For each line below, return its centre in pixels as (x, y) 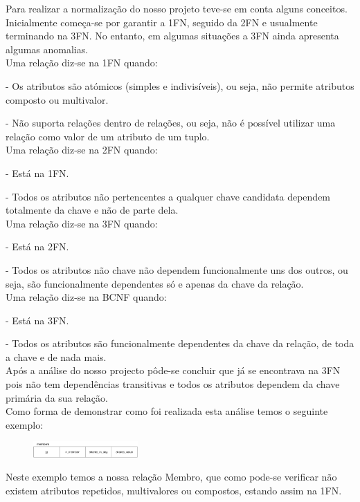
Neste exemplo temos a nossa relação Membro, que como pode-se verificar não (171, 477)
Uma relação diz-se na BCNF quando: (86, 297)
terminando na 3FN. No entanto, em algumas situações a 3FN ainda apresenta (172, 36)
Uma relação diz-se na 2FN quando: (82, 150)
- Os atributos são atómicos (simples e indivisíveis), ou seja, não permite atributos (180, 85)
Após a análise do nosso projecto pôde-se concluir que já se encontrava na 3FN (173, 370)
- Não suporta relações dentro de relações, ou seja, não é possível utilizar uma (171, 123)
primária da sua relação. (57, 397)
